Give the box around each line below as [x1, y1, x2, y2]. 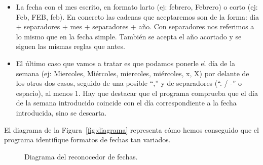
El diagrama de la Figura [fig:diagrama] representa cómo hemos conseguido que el [4, 124, 259, 135]
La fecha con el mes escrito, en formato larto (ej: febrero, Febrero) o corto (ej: [16, 2, 258, 12]
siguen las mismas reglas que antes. [16, 41, 125, 51]
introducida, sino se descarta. [16, 107, 107, 118]
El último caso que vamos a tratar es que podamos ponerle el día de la [16, 58, 236, 68]
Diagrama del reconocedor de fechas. [24, 151, 138, 161]
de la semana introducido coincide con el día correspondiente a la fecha [16, 97, 237, 108]
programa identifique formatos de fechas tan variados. [4, 134, 171, 145]
